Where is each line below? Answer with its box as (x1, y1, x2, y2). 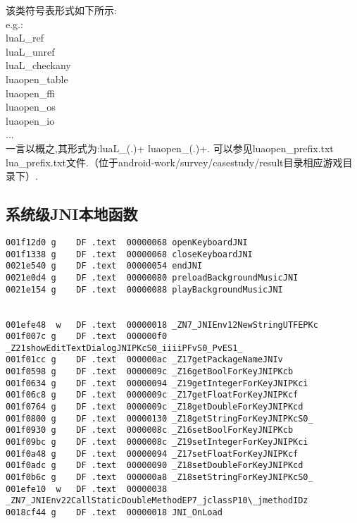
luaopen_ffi (6, 85, 56, 100)
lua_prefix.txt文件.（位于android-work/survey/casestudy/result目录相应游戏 (6, 154, 343, 169)
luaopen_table (6, 71, 68, 86)
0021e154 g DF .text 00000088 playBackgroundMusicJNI (6, 284, 283, 295)
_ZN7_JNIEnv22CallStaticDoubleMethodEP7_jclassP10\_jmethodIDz (6, 496, 308, 506)
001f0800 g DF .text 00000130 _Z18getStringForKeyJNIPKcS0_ (6, 413, 313, 424)
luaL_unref (6, 44, 55, 59)
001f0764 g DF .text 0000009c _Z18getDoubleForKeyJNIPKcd (6, 402, 303, 412)
